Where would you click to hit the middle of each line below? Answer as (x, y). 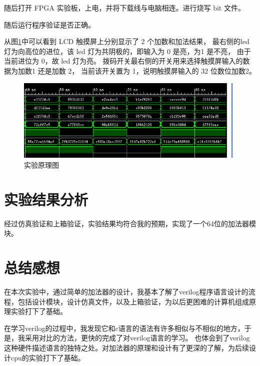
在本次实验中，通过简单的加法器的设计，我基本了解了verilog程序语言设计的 (126, 292)
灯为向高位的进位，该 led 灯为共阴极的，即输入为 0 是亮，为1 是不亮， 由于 (127, 51)
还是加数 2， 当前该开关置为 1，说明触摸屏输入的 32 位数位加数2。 (147, 70)
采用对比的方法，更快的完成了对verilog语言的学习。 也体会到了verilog (137, 338)
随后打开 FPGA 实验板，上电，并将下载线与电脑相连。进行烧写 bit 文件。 (124, 8)
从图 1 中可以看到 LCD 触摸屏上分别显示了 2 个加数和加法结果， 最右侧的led (127, 41)
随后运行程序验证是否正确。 (49, 24)
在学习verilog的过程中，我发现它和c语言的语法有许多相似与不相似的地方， (124, 328)
